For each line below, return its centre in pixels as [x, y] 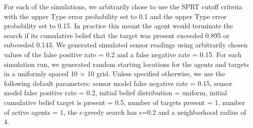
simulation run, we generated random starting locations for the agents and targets [126, 64]
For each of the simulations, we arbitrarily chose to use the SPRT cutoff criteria [123, 6]
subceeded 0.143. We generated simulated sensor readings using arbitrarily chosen [126, 45]
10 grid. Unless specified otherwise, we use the [156, 74]
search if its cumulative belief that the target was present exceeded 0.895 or [117, 35]
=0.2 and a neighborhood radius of [194, 112]
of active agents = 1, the [41, 112]
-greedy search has [109, 112]
